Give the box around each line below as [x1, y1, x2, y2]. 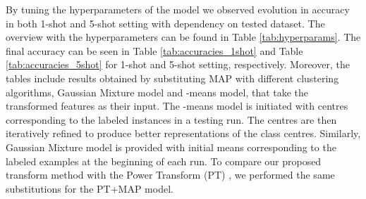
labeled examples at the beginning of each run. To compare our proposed [6, 153, 322, 168]
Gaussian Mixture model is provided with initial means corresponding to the [6, 139, 336, 154]
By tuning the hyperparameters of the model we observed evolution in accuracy [6, 2, 350, 16]
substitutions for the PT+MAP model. [6, 181, 173, 195]
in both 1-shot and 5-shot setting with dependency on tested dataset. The [6, 15, 325, 30]
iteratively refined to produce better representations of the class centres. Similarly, [6, 126, 361, 141]
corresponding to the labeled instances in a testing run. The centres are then [6, 112, 337, 127]
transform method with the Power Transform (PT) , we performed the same [6, 167, 335, 182]
